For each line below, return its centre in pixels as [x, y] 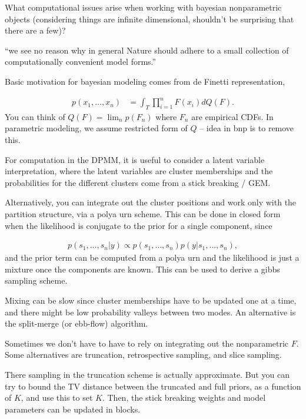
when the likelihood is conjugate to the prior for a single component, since [139, 225]
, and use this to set [57, 398]
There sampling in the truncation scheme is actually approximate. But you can [147, 375]
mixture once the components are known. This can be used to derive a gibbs [142, 269]
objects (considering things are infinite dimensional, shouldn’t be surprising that [149, 19]
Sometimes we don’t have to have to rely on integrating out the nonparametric [147, 343]
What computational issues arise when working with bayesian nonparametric [143, 7]
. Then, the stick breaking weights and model [184, 398]
